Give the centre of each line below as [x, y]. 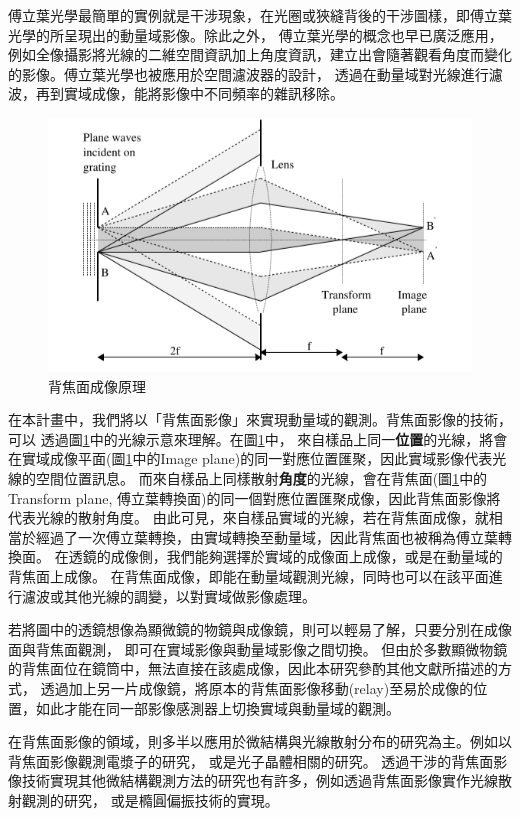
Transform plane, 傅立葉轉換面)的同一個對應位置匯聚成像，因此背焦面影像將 [254, 497]
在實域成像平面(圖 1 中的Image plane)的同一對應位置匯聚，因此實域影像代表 [250, 458]
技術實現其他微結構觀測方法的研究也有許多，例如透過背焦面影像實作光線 [259, 780]
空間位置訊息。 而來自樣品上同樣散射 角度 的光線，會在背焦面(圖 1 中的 [261, 478]
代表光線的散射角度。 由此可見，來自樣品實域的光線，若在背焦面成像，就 [248, 517]
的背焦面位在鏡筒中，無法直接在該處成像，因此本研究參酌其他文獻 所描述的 [253, 668]
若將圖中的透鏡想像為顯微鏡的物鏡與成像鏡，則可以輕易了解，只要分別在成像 [260, 629]
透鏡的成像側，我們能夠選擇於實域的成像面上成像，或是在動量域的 [285, 556]
